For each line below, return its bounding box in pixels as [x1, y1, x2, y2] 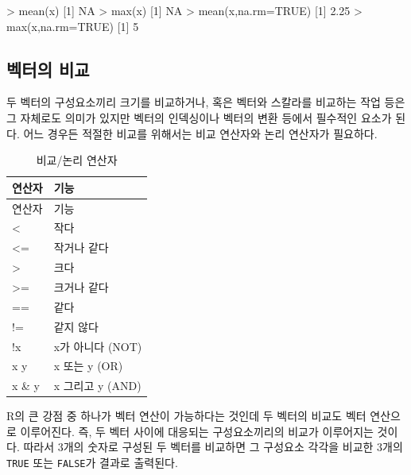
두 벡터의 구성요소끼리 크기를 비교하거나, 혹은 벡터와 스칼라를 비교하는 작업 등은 [6, 94, 405, 110]
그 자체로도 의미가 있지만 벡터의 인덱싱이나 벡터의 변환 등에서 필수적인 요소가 [6, 109, 392, 126]
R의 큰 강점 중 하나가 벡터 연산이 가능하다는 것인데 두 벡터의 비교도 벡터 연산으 [6, 407, 401, 424]
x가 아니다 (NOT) [53, 338, 142, 354]
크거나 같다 [53, 278, 109, 295]
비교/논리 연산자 [36, 152, 118, 168]
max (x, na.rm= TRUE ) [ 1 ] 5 [6, 17, 139, 34]
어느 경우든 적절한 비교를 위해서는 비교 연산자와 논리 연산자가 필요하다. [23, 125, 378, 141]
